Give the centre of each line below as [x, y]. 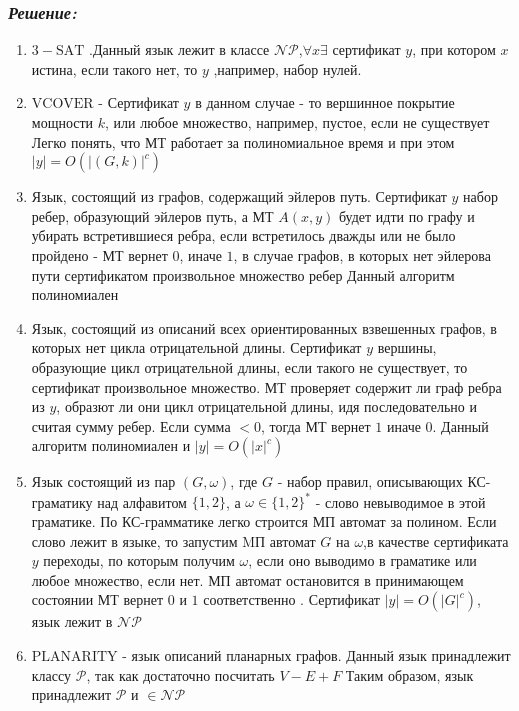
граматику [62, 501]
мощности [62, 122]
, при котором [454, 49]
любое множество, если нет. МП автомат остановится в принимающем [247, 579]
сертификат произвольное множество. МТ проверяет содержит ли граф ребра [266, 386]
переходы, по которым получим [139, 560]
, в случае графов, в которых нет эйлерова [362, 254]
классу [51, 674]
